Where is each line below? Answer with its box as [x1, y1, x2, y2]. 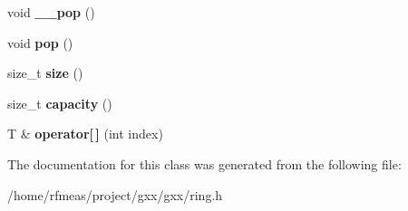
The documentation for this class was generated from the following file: [7, 154, 402, 173]
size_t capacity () [7, 93, 112, 112]
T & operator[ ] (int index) [7, 124, 163, 143]
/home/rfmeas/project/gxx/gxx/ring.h [7, 185, 223, 204]
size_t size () [7, 63, 83, 82]
